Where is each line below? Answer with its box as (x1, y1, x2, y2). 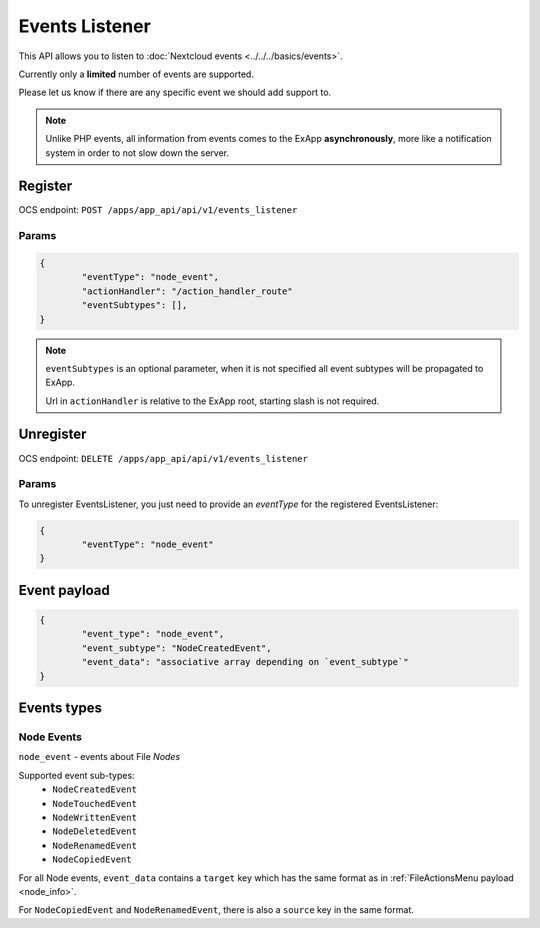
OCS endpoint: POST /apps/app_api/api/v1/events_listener (18, 204, 298, 216)
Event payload (18, 581, 110, 599)
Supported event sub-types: (18, 769, 135, 781)
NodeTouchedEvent (52, 798, 137, 809)
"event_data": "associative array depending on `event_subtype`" (81, 656, 409, 668)
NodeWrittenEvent (52, 811, 137, 823)
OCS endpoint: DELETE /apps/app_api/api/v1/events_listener (18, 452, 309, 464)
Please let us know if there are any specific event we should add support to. (18, 86, 332, 99)
